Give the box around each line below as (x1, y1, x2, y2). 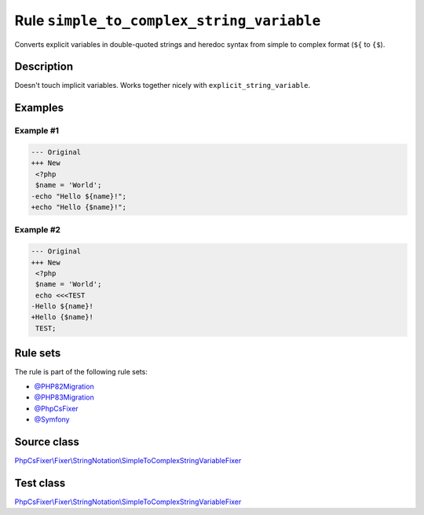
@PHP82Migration (34, 382, 94, 391)
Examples (14, 101, 64, 115)
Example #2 (14, 225, 61, 236)
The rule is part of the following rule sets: (14, 367, 148, 377)
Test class (14, 476, 66, 490)
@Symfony (34, 415, 70, 424)
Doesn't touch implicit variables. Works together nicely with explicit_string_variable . (14, 81, 310, 90)
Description (14, 60, 74, 74)
